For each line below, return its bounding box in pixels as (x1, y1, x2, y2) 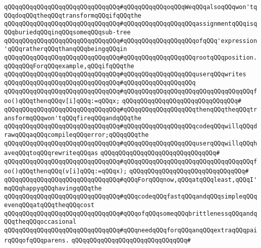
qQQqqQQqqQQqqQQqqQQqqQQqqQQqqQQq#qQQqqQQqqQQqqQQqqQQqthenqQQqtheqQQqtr (4, 106, 257, 113)
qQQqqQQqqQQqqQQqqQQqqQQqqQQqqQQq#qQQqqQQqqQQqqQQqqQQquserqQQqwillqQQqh (4, 139, 257, 147)
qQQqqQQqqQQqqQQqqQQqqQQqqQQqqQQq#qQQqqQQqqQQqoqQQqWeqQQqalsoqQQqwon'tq (4, 4, 257, 11)
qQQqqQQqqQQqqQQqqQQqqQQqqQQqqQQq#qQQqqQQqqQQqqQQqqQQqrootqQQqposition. (4, 54, 257, 61)
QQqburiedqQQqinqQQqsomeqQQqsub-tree (4, 28, 131, 36)
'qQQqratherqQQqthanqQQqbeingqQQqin (4, 45, 127, 53)
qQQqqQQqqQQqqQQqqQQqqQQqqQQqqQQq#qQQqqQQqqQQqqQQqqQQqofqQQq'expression (4, 37, 257, 44)
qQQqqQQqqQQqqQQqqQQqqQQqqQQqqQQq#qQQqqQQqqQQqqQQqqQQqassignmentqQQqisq (4, 20, 257, 28)
